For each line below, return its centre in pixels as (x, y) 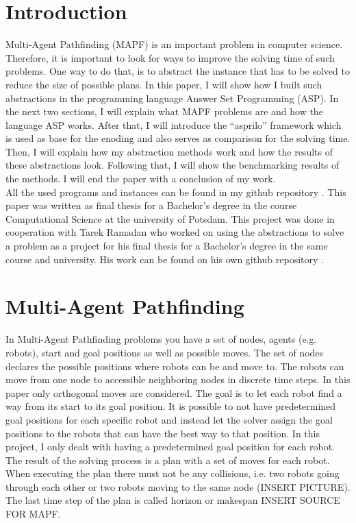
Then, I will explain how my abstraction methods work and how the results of (169, 151)
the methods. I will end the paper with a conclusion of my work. (141, 179)
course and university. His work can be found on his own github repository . (165, 259)
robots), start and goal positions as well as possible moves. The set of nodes (165, 352)
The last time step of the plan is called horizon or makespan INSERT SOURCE (173, 500)
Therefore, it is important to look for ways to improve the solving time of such (170, 57)
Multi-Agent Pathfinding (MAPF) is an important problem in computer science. (174, 44)
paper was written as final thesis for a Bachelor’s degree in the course (151, 205)
